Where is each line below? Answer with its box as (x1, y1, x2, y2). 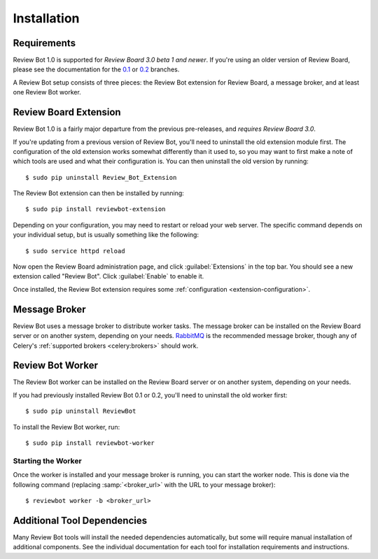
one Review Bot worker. (13, 88, 82, 97)
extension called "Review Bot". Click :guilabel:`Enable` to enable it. (13, 272, 204, 281)
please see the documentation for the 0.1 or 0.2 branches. (13, 65, 180, 73)
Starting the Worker (13, 455, 82, 465)
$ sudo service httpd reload (25, 247, 125, 255)
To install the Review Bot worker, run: (13, 423, 120, 431)
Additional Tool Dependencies (13, 514, 147, 526)
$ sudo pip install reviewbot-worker (25, 439, 155, 447)
